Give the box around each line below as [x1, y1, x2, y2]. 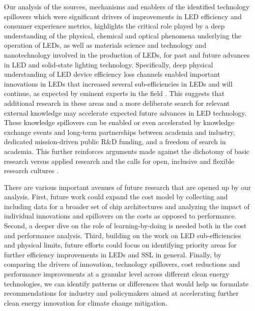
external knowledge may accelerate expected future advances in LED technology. [4, 107, 247, 118]
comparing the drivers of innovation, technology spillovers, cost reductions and [4, 259, 240, 269]
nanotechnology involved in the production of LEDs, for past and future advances [4, 49, 250, 60]
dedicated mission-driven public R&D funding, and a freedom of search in [4, 136, 226, 147]
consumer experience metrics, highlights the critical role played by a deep [4, 21, 225, 31]
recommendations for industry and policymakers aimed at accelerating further [4, 288, 239, 298]
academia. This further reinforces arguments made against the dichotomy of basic [4, 146, 250, 156]
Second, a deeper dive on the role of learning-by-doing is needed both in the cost [4, 220, 247, 231]
